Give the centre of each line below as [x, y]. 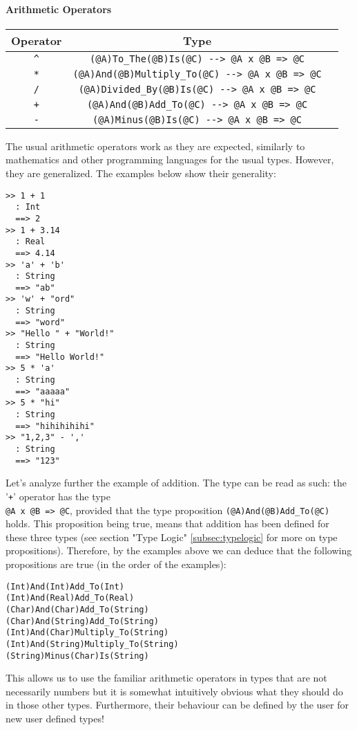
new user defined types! [55, 718]
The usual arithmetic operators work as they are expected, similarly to [155, 146]
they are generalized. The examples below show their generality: [141, 173]
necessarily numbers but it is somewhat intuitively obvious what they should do [174, 691]
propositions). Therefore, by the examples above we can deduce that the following [179, 550]
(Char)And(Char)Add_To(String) [77, 609]
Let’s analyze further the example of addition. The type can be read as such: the [176, 483]
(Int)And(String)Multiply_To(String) [92, 644]
